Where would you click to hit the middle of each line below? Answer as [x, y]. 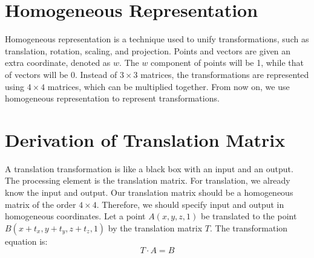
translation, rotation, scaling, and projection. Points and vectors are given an [148, 50]
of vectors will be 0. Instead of [61, 74]
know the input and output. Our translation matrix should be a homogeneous [149, 192]
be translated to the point [249, 216]
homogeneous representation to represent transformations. [112, 98]
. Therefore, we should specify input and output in [190, 204]
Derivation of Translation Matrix [145, 139]
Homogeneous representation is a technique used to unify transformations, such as [157, 39]
